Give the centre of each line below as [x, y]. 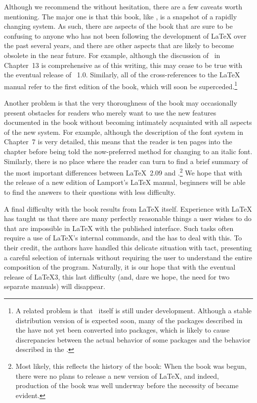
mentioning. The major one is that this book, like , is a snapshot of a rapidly [121, 16]
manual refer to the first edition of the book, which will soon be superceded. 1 [121, 85]
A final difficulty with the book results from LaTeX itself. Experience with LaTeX [128, 208]
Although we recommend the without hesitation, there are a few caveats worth [123, 6]
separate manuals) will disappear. [55, 286]
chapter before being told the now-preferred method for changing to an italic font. [128, 151]
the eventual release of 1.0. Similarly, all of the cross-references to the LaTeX [122, 75]
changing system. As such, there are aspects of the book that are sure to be [118, 26]
